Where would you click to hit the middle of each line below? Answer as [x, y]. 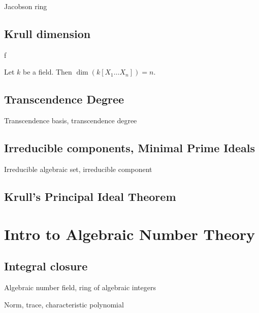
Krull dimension [47, 33]
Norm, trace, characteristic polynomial [64, 304]
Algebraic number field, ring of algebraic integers [80, 287]
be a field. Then [47, 72]
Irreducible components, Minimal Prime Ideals [129, 148]
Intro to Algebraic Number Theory [130, 234]
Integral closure [46, 266]
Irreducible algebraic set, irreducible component [78, 169]
